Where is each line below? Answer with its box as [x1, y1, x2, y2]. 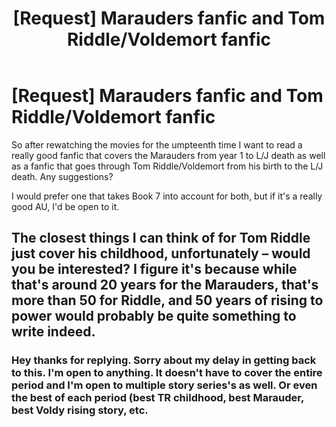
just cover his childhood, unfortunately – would [11, 245, 311, 262]
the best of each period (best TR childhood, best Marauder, [11, 391, 304, 405]
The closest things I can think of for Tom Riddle [11, 230, 311, 247]
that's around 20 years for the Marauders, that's [11, 277, 319, 294]
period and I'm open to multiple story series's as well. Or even [11, 378, 318, 392]
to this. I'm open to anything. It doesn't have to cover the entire [11, 366, 323, 380]
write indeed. [11, 323, 96, 341]
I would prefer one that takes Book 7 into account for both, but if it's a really [11, 190, 323, 202]
